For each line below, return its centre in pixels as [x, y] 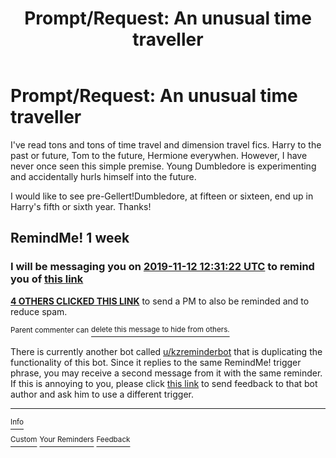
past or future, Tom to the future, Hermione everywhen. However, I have [159, 155]
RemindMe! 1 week [70, 238]
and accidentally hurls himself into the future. [103, 176]
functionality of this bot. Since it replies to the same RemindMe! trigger [156, 363]
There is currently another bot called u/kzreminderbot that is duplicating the [166, 352]
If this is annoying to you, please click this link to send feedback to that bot [164, 384]
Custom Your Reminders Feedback [70, 440]
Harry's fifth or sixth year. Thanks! [81, 206]
